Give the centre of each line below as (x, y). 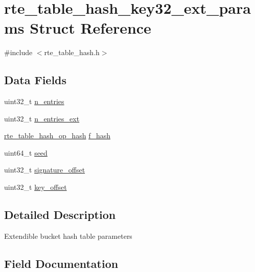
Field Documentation (61, 263)
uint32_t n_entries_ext (42, 118)
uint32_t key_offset (36, 187)
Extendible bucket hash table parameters (68, 236)
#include (18, 52)
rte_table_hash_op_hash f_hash (57, 135)
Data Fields (36, 80)
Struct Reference (90, 28)
